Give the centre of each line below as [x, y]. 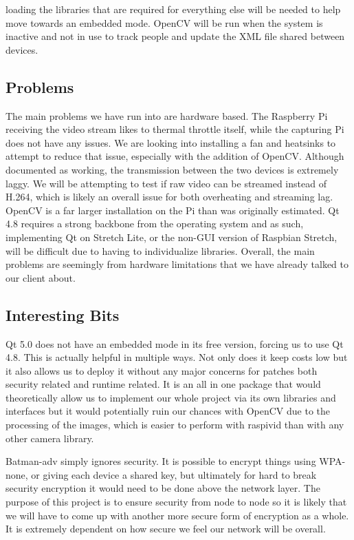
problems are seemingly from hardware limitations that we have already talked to [177, 264]
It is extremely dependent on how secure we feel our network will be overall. [166, 529]
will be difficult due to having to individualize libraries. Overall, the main [160, 250]
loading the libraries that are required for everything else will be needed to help [173, 9]
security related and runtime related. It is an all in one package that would [163, 384]
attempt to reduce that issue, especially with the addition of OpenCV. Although [175, 156]
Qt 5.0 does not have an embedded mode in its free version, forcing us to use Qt [175, 343]
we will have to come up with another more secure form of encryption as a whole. [177, 515]
